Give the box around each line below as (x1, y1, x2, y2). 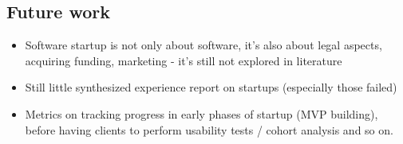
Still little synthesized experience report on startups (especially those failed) (25, 79, 397, 95)
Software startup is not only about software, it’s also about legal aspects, (25, 37, 382, 53)
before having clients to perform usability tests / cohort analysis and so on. (25, 121, 393, 138)
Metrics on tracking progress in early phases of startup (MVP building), (25, 105, 378, 122)
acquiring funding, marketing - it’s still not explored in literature (25, 52, 342, 68)
